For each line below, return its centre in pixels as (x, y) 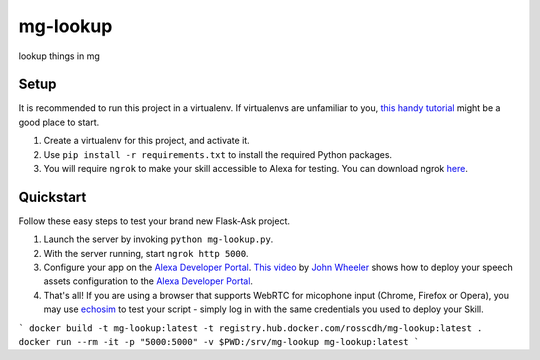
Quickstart (52, 196)
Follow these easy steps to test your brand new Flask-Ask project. (154, 221)
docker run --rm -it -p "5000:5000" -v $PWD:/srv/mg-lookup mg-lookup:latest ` (219, 342)
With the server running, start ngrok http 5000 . (146, 253)
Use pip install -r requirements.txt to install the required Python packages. (218, 154)
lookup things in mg (59, 56)
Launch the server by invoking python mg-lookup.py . (158, 239)
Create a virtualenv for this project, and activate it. (146, 141)
